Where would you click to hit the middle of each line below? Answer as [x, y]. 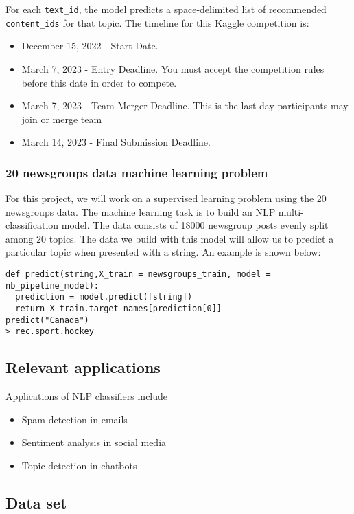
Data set [36, 502]
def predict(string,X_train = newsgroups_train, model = [138, 275]
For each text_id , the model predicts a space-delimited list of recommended [166, 9]
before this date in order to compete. [99, 82]
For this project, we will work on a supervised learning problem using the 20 [166, 198]
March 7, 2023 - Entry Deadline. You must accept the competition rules [173, 68]
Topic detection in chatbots [79, 465]
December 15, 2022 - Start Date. [90, 46]
